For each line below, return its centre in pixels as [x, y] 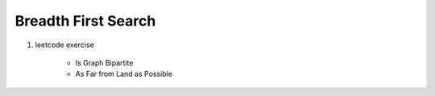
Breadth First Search [85, 21]
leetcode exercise [64, 45]
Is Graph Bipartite [104, 62]
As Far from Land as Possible [124, 74]
